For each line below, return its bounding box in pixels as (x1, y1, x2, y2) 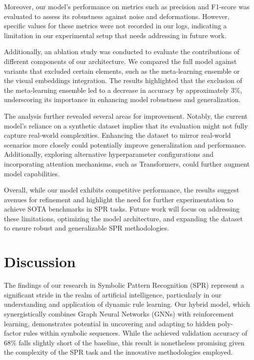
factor (4, 328, 21, 338)
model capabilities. (4, 168, 60, 178)
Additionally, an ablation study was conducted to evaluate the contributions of (4, 46, 240, 57)
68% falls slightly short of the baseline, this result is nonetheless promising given (4, 337, 245, 347)
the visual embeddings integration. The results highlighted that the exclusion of (4, 75, 242, 85)
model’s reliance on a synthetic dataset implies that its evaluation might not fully (4, 120, 248, 130)
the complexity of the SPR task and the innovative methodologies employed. (4, 347, 233, 357)
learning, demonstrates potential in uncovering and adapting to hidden (4, 318, 216, 328)
